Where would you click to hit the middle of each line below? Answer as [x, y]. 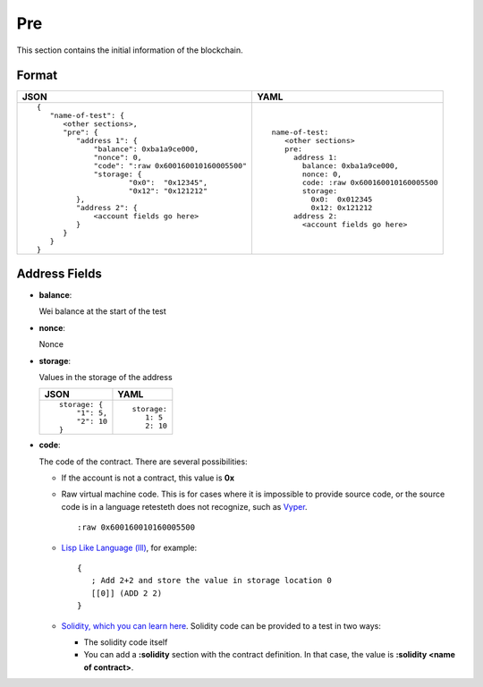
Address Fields [59, 273]
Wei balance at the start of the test [103, 311]
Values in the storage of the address [106, 377]
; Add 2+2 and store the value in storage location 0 [212, 581]
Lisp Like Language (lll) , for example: [129, 547]
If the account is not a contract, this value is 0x [148, 478]
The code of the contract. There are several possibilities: [143, 462]
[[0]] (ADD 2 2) [127, 593]
